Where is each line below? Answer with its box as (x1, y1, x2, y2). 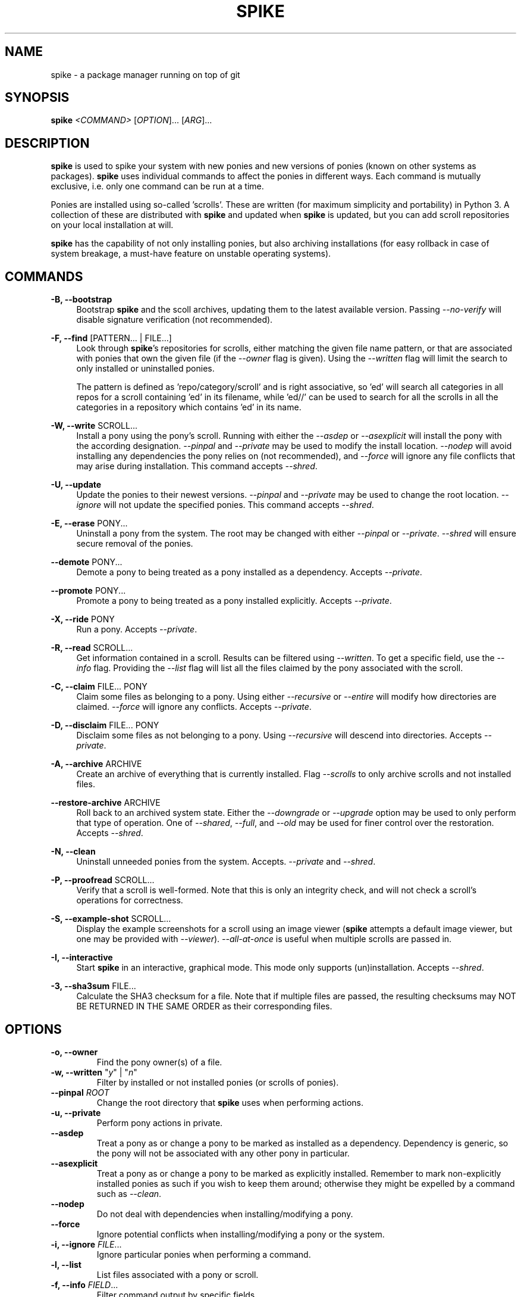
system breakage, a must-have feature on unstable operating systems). (51, 248, 331, 259)
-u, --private (51, 1107, 101, 1118)
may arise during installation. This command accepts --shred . (76, 461, 318, 472)
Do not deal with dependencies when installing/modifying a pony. (96, 1208, 353, 1219)
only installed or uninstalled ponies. (76, 363, 215, 374)
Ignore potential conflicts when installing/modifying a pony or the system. (96, 1229, 385, 1239)
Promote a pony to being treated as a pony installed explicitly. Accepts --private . (76, 596, 392, 606)
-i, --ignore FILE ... (51, 1239, 122, 1249)
